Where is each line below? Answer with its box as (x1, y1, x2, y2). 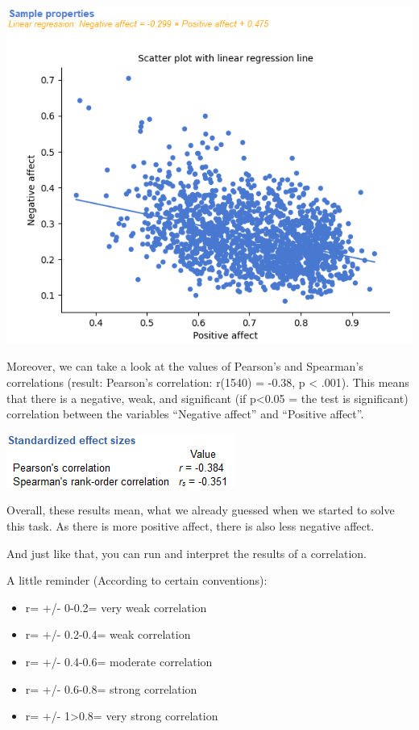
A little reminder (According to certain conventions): (6, 572, 268, 589)
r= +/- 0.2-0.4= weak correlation (25, 626, 191, 643)
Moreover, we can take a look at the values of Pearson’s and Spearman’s (6, 358, 363, 375)
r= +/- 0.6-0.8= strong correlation (25, 680, 197, 697)
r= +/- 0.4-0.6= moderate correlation (25, 652, 213, 669)
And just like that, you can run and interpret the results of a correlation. (6, 544, 367, 561)
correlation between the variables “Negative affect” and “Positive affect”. (6, 405, 364, 422)
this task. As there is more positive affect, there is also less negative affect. (6, 517, 375, 534)
